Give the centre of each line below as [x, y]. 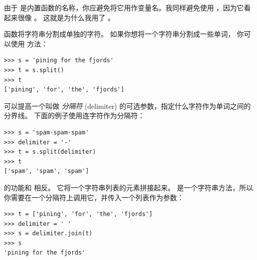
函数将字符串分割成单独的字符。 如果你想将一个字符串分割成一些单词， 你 [124, 34]
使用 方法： [29, 43]
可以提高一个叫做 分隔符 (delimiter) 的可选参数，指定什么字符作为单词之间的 [128, 106]
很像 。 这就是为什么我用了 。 [66, 17]
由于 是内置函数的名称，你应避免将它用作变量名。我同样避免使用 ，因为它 [124, 7]
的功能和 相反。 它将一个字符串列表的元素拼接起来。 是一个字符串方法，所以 [128, 187]
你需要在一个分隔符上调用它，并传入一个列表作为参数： [94, 197]
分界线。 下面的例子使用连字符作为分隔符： [74, 115]
